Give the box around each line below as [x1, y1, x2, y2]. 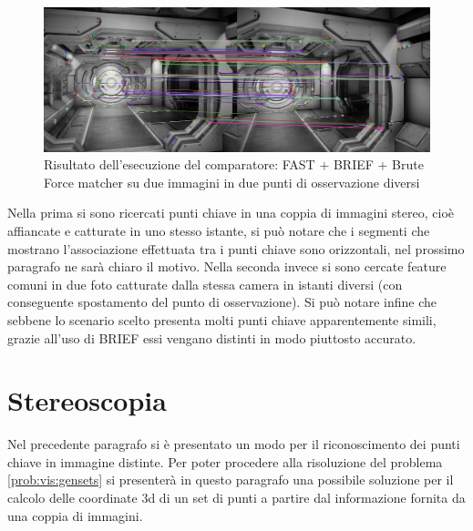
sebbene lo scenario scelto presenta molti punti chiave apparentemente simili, [7, 310, 437, 329]
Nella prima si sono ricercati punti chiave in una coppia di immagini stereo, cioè [7, 203, 454, 222]
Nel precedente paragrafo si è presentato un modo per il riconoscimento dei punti [7, 434, 460, 454]
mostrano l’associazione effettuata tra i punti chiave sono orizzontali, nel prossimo [7, 239, 465, 258]
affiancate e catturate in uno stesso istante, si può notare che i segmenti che [7, 220, 430, 240]
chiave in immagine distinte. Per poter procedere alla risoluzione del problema [7, 452, 443, 471]
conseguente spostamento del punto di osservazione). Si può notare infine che [7, 292, 437, 311]
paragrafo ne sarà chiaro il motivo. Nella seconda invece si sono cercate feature [7, 257, 447, 276]
